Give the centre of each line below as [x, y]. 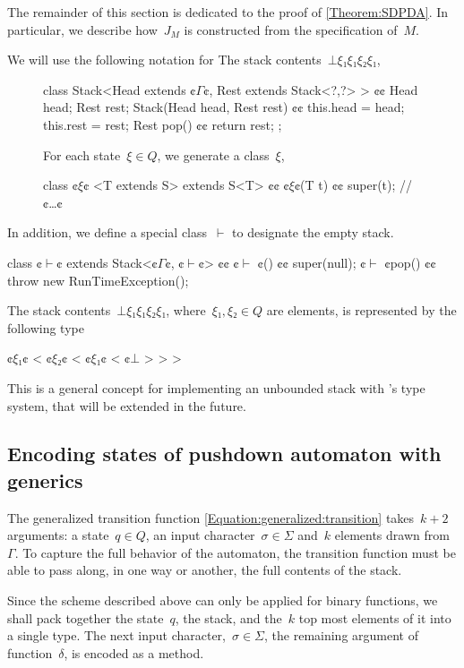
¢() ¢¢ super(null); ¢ [312, 262]
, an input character [200, 535]
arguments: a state [58, 535]
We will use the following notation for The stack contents [164, 60]
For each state [82, 154]
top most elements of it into [375, 617]
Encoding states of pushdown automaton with [224, 454]
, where [186, 310]
